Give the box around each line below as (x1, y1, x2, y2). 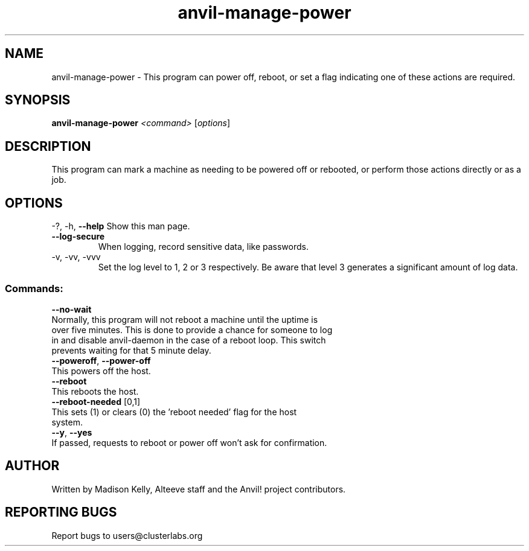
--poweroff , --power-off (51, 355, 151, 366)
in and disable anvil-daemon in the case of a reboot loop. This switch (51, 334, 326, 345)
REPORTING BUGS (5, 505, 117, 520)
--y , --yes (51, 427, 92, 438)
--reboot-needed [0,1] (51, 396, 141, 407)
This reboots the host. (51, 386, 139, 397)
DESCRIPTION (5, 138, 91, 154)
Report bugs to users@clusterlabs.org (51, 530, 203, 541)
